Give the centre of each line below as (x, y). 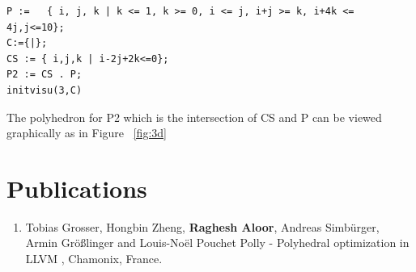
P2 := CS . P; (45, 75)
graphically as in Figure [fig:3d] (87, 133)
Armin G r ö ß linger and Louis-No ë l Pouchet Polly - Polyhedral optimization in (217, 243)
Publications (77, 188)
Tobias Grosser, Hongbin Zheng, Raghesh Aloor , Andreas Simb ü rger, (202, 226)
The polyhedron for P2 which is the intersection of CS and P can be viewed (194, 117)
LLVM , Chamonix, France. (94, 259)
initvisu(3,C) (45, 90)
